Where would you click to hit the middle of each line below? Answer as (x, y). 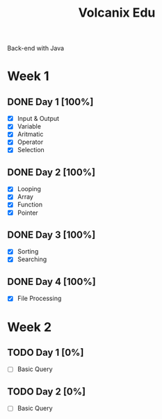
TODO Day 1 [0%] (46, 352)
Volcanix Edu (117, 13)
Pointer (27, 213)
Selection (31, 150)
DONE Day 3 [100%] (51, 235)
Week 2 (30, 327)
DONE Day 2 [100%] (51, 172)
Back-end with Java (36, 48)
